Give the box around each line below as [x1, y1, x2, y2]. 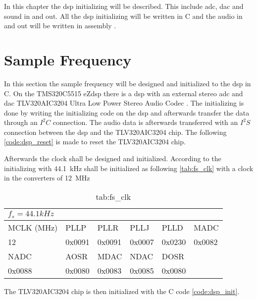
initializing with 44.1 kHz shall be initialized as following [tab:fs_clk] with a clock [4, 163, 254, 173]
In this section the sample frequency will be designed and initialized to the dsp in [4, 78, 251, 88]
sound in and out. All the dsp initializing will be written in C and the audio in [4, 10, 243, 21]
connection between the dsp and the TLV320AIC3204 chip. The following [4, 126, 227, 137]
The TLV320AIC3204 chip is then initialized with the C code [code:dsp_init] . [4, 286, 240, 296]
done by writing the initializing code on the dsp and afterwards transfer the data [4, 107, 250, 118]
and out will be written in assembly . [4, 20, 116, 31]
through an [4, 117, 38, 127]
